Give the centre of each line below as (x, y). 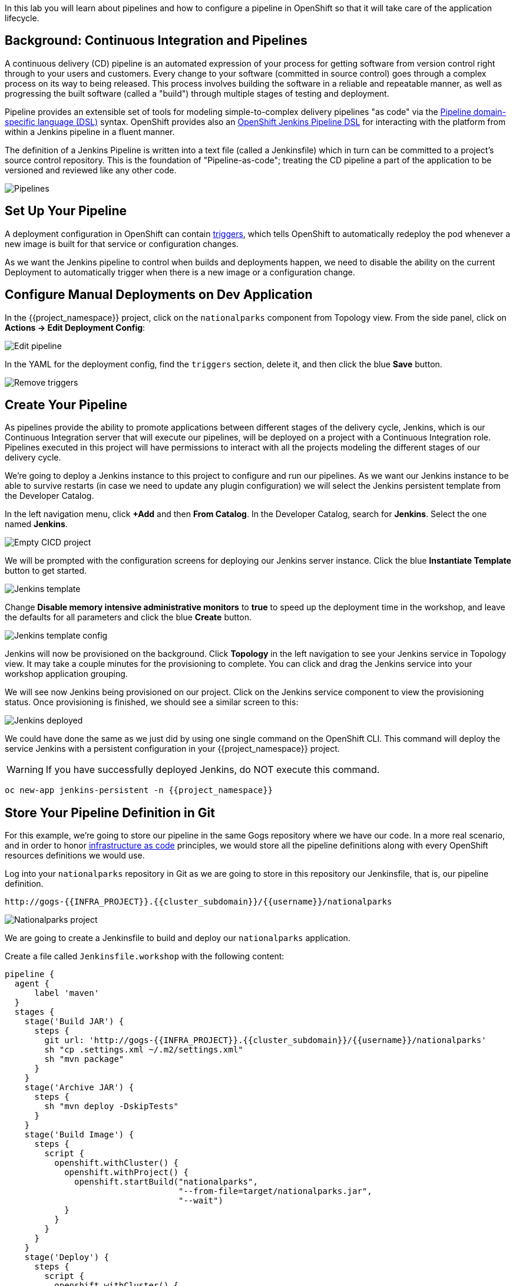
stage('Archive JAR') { (79, 1088)
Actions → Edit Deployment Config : (75, 327)
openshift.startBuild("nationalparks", (166, 1182)
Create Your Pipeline (66, 404)
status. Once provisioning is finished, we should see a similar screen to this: (152, 702)
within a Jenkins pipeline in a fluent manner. (90, 131)
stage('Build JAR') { (74, 1022)
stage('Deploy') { (67, 1257)
